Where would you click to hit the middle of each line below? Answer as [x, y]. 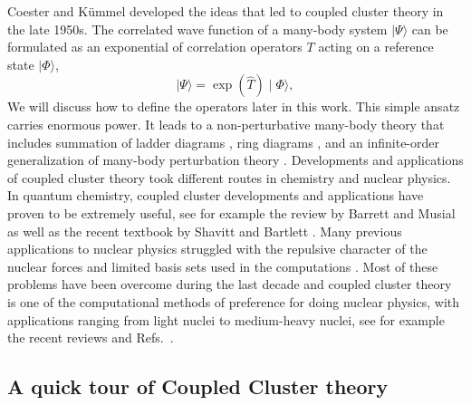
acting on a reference [376, 47]
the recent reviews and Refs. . [91, 337]
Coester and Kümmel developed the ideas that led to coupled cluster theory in [226, 11]
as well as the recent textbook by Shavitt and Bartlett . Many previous [205, 231]
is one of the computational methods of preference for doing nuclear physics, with [234, 301]
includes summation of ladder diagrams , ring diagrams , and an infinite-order [223, 142]
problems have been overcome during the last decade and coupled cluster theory [230, 284]
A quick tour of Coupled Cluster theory [198, 386]
